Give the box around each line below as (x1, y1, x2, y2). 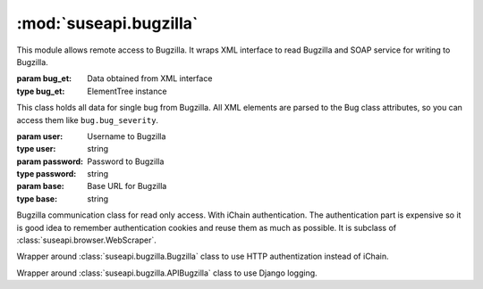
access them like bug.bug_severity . (16, 114, 159, 125)
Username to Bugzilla (87, 130, 166, 142)
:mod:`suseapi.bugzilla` (16, 13, 199, 33)
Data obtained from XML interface (87, 73, 213, 84)
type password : (16, 169, 77, 179)
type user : (16, 144, 56, 154)
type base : (16, 193, 58, 204)
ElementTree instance (87, 86, 167, 96)
